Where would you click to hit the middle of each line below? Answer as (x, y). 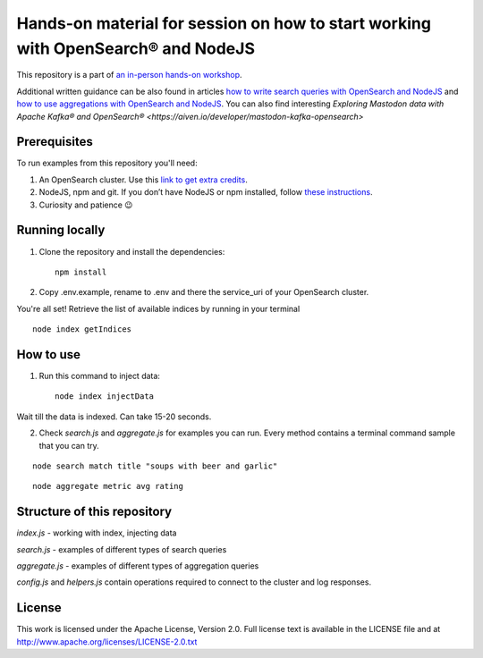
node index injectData (105, 396)
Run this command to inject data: (100, 375)
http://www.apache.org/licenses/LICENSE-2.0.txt (107, 641)
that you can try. (69, 445)
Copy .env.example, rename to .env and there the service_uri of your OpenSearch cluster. (204, 292)
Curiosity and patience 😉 (86, 205)
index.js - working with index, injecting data (97, 533)
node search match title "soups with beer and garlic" (155, 466)
